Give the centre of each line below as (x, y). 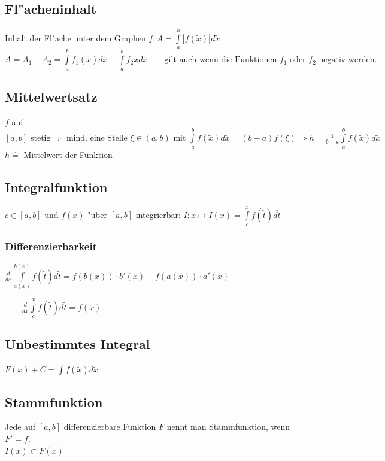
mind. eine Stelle (97, 139)
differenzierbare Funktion (110, 427)
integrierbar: (158, 215)
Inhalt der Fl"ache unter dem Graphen (75, 38)
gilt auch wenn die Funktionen (221, 60)
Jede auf (20, 427)
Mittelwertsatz (51, 96)
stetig (40, 139)
